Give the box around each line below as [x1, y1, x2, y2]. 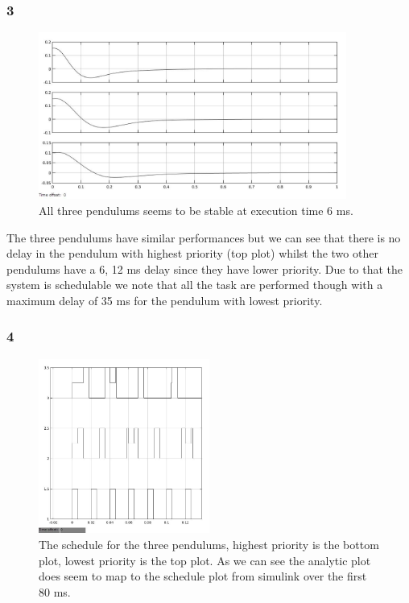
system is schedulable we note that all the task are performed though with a [6, 276, 383, 293]
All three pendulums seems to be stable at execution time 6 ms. [39, 202, 353, 218]
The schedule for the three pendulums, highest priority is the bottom [39, 536, 379, 553]
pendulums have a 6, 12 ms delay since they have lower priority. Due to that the [6, 260, 403, 277]
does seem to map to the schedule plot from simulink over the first [39, 568, 367, 584]
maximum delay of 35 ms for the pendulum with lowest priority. [6, 291, 323, 308]
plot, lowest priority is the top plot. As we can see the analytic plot [39, 551, 371, 568]
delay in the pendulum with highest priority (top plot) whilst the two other [6, 245, 378, 262]
